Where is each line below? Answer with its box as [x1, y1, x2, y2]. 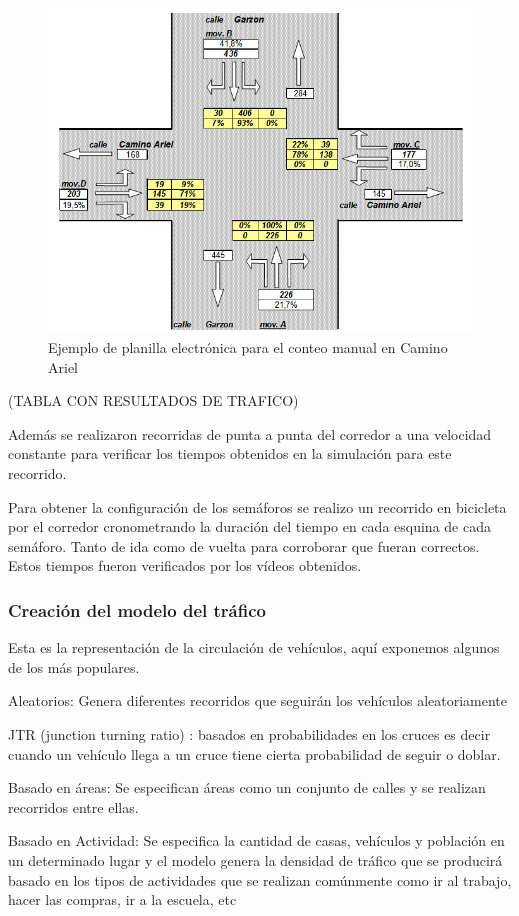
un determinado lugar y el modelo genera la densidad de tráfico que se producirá [8, 849, 503, 870]
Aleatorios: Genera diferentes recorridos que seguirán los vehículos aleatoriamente [8, 690, 508, 711]
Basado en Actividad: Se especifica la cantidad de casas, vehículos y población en [8, 830, 505, 851]
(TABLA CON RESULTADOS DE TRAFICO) [8, 390, 299, 411]
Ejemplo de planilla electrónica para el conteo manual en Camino [48, 337, 448, 358]
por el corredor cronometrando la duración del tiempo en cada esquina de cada [8, 516, 491, 537]
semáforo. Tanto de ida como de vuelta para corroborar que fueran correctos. [8, 535, 480, 556]
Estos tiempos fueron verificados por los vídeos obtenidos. [8, 555, 362, 576]
